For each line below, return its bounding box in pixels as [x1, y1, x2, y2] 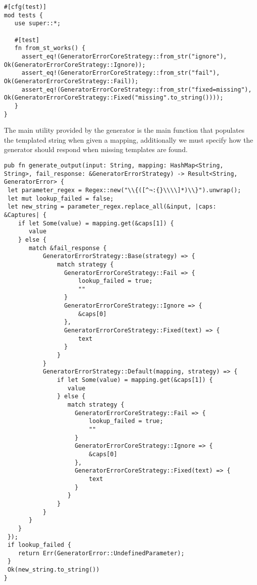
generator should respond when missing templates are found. [4, 144, 188, 155]
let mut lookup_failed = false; [7, 195, 114, 202]
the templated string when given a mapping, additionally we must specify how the [4, 134, 253, 145]
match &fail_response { [29, 244, 107, 252]
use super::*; [14, 20, 61, 27]
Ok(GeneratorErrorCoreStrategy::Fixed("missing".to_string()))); [4, 94, 223, 102]
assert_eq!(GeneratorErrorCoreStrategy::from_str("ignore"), [21, 53, 227, 60]
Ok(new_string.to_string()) [7, 566, 100, 574]
